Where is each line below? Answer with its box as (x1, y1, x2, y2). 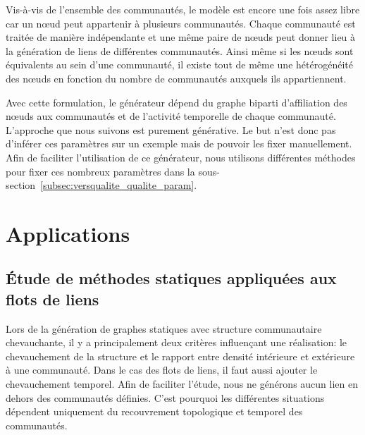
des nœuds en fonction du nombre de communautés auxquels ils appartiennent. (6, 71, 347, 85)
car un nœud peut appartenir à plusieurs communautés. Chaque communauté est (6, 16, 356, 30)
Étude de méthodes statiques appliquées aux (6, 267, 337, 289)
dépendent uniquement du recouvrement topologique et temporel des (6, 404, 303, 419)
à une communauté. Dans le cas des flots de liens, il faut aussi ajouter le (6, 362, 318, 377)
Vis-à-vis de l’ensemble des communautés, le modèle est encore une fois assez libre (6, 2, 360, 16)
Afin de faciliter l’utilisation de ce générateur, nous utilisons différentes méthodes (6, 149, 356, 164)
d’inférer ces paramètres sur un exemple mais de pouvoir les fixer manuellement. (6, 136, 352, 151)
